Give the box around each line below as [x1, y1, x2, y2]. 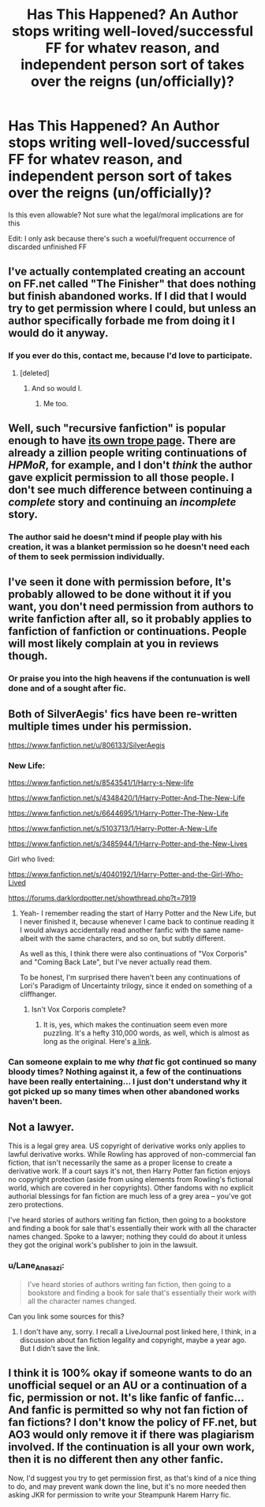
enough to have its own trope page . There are [8, 434, 237, 447]
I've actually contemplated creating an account [8, 265, 246, 278]
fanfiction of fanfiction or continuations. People [8, 625, 247, 638]
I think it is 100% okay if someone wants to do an [8, 1367, 252, 1380]
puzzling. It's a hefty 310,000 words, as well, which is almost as [43, 1028, 250, 1038]
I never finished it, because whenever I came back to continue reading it [19, 917, 255, 927]
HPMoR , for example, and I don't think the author [8, 459, 253, 472]
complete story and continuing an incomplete [8, 495, 237, 509]
